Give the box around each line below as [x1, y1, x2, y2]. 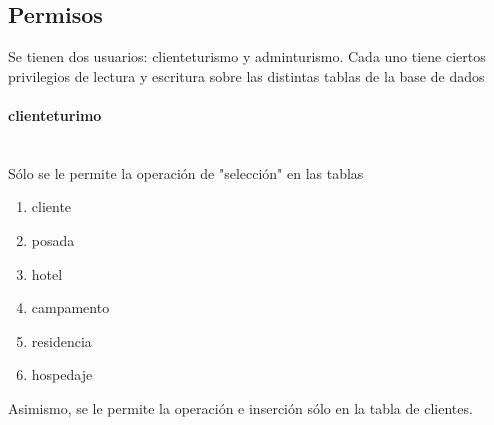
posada [31, 229, 75, 250]
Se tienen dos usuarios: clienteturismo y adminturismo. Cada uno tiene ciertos [8, 46, 486, 67]
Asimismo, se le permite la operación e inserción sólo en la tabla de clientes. [8, 397, 473, 418]
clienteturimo [8, 104, 102, 125]
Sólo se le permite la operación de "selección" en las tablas [8, 162, 364, 183]
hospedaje [31, 364, 93, 385]
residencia [31, 330, 92, 351]
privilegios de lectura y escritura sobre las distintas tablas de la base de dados [8, 65, 485, 86]
